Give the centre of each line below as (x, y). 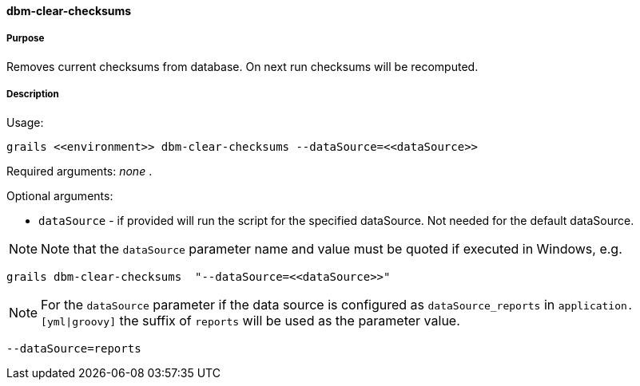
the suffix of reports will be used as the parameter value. (290, 320)
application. (596, 305)
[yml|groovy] (78, 321)
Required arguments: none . (80, 171)
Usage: (25, 122)
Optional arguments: (60, 195)
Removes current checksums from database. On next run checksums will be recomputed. (242, 66)
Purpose (26, 39)
